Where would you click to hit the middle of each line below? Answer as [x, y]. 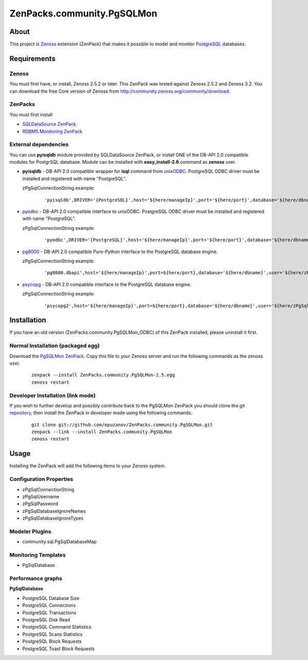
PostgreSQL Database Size [51, 598]
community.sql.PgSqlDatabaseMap [60, 542]
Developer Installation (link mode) [53, 395]
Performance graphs [36, 579]
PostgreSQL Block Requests [52, 641]
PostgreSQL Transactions [49, 613]
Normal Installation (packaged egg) [55, 346]
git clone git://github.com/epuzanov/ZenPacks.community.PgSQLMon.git [122, 425]
